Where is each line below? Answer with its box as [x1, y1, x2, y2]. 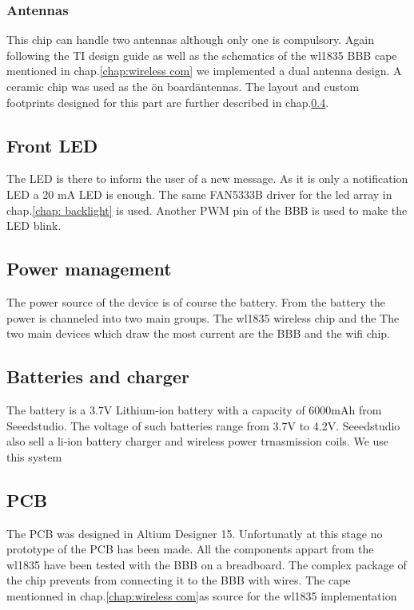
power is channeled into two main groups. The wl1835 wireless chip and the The [6, 309, 400, 326]
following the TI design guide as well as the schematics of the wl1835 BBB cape [6, 46, 397, 63]
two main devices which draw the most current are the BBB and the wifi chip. [6, 325, 390, 342]
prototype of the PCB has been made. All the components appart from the [6, 541, 374, 557]
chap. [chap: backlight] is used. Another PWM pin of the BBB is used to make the [6, 201, 408, 218]
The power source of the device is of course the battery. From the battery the [6, 293, 385, 310]
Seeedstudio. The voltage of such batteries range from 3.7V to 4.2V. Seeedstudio [6, 417, 400, 434]
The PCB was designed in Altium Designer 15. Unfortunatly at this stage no [6, 525, 383, 541]
